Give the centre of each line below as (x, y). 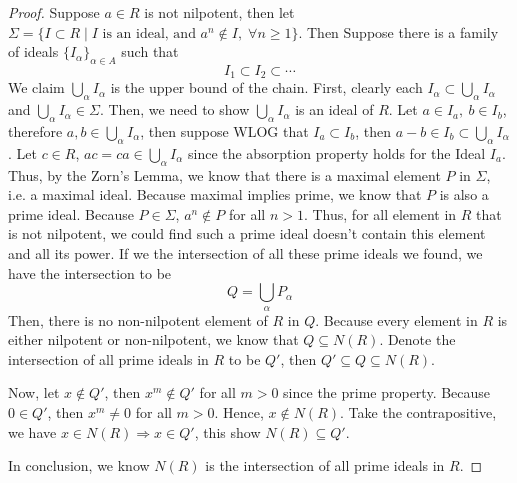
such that (150, 51)
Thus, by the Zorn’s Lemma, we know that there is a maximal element (224, 174)
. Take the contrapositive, (418, 411)
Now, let (34, 392)
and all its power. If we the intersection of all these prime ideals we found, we (245, 253)
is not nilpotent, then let (219, 12)
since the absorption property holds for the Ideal (336, 152)
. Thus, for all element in (380, 213)
